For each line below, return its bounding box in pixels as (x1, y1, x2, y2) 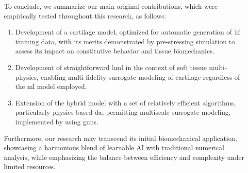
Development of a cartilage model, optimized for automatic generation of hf (15, 27, 240, 37)
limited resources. (4, 161, 56, 172)
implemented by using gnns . (15, 116, 99, 126)
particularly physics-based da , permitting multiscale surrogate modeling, (15, 107, 231, 117)
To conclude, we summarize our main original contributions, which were (4, 1, 218, 11)
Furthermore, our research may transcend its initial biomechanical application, (4, 133, 237, 143)
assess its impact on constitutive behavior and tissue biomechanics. (15, 46, 215, 56)
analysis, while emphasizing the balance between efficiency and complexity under (4, 152, 244, 162)
